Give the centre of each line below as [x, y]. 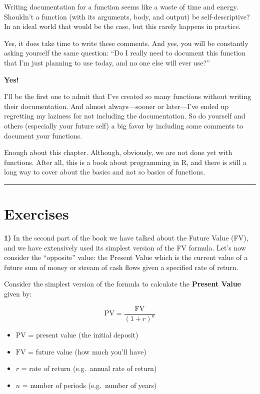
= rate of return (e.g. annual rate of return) [89, 368]
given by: [18, 293]
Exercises [36, 214]
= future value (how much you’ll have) [87, 351]
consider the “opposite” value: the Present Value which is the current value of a [126, 257]
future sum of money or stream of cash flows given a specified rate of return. [121, 267]
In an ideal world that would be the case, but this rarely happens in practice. [122, 26]
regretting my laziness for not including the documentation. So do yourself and [125, 116]
